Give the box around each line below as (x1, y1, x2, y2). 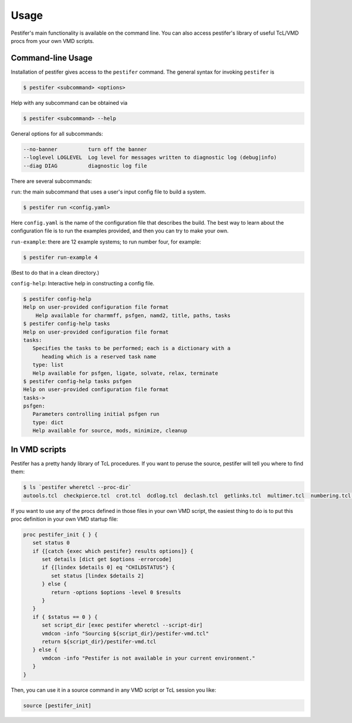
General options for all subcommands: (11, 130, 103, 137)
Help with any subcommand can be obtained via (11, 99, 128, 106)
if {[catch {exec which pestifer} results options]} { (32, 548, 194, 554)
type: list (32, 362, 64, 368)
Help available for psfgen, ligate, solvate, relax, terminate (32, 369, 218, 377)
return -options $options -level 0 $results (50, 589, 181, 595)
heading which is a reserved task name (42, 353, 157, 360)
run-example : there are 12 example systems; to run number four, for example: (11, 238, 202, 245)
